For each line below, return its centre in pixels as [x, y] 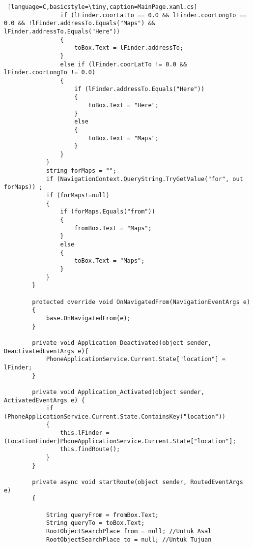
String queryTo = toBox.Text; [95, 523]
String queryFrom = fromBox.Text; [102, 515]
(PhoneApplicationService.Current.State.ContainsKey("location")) [115, 416]
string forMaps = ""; [81, 171]
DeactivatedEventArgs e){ [46, 351]
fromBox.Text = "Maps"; [113, 228]
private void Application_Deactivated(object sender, [122, 343]
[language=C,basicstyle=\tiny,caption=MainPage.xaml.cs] [102, 7]
